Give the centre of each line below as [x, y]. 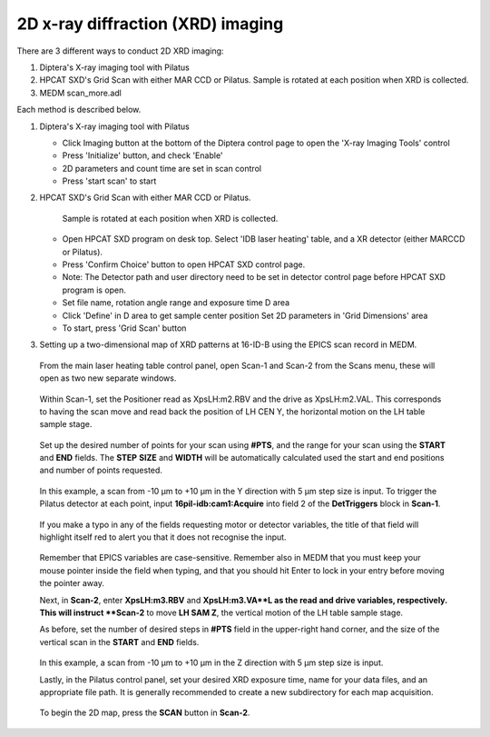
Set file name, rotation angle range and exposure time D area [176, 303]
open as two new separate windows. [108, 378]
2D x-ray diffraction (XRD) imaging [150, 24]
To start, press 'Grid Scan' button [124, 328]
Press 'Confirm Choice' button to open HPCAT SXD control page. [184, 264]
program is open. [94, 290]
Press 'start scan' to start [109, 181]
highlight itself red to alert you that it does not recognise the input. [163, 537]
